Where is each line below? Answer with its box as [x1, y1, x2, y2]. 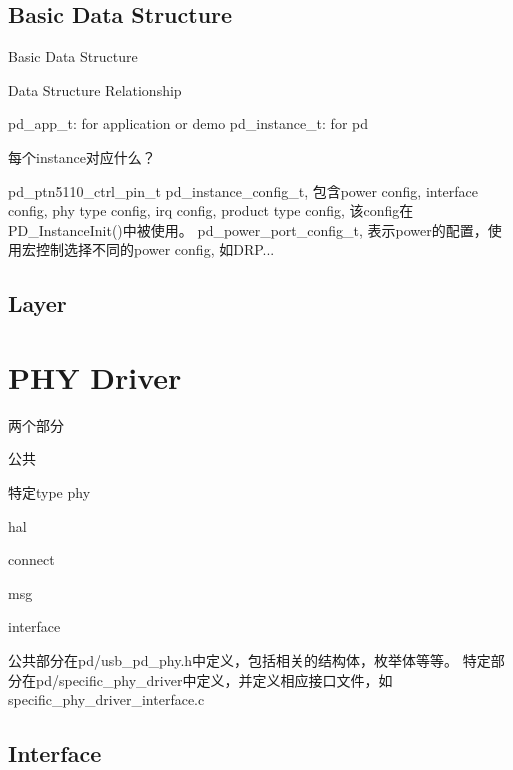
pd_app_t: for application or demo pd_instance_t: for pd [8, 113, 368, 134]
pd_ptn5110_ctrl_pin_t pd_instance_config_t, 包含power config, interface [8, 180, 479, 201]
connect [8, 549, 55, 570]
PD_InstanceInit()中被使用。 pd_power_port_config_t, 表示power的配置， [8, 219, 488, 240]
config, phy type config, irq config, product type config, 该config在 [8, 200, 414, 221]
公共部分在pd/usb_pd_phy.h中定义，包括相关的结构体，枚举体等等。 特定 [8, 650, 491, 671]
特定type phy [8, 482, 91, 503]
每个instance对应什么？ [8, 146, 156, 167]
